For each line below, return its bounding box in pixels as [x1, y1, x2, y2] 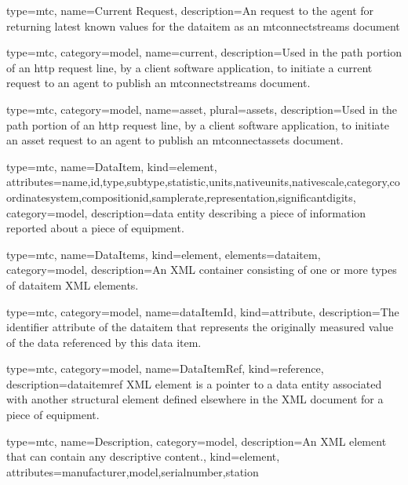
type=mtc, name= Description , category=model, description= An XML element [6, 432, 387, 449]
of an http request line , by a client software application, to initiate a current [6, 59, 373, 75]
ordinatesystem [6, 188, 79, 205]
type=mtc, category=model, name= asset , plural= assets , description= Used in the [6, 100, 398, 117]
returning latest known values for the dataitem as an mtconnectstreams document [6, 17, 400, 34]
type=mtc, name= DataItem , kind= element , [6, 158, 217, 174]
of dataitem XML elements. [6, 276, 139, 293]
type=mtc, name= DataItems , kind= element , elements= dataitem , [6, 246, 321, 262]
